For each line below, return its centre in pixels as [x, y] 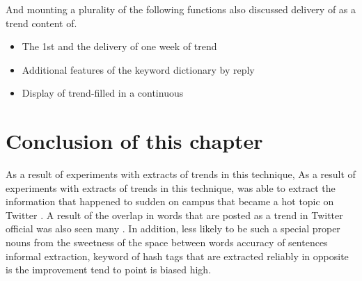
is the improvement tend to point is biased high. [109, 270]
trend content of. [41, 23]
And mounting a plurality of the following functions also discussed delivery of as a [181, 9]
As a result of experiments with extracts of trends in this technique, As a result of [181, 174]
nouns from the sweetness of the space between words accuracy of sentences [167, 242]
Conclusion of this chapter [134, 141]
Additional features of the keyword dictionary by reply [138, 69]
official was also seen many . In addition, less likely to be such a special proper [173, 228]
